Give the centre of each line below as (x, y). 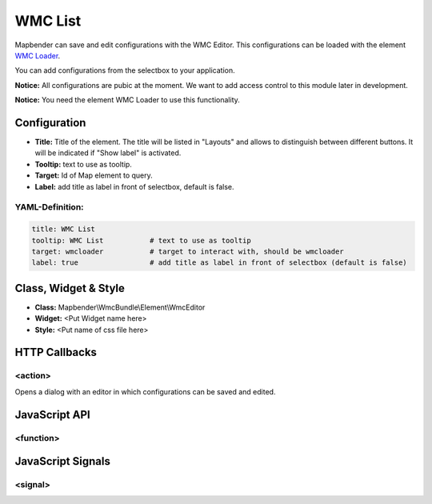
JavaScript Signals (63, 461)
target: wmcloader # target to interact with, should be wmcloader (188, 251)
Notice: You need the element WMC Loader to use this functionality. (127, 100)
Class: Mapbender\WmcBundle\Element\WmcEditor (120, 307)
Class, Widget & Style (70, 288)
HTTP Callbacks (56, 352)
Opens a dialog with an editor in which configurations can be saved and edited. (145, 391)
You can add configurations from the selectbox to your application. (125, 70)
